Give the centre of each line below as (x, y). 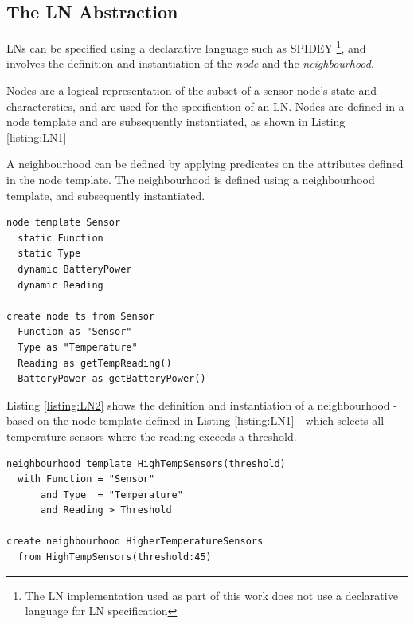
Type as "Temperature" (78, 347)
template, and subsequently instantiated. (106, 195)
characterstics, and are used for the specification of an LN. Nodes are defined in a (205, 106)
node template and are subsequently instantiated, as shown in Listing (176, 122)
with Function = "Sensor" (86, 479)
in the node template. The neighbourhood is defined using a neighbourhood (191, 180)
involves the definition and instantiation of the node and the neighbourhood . (190, 63)
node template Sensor (64, 223)
